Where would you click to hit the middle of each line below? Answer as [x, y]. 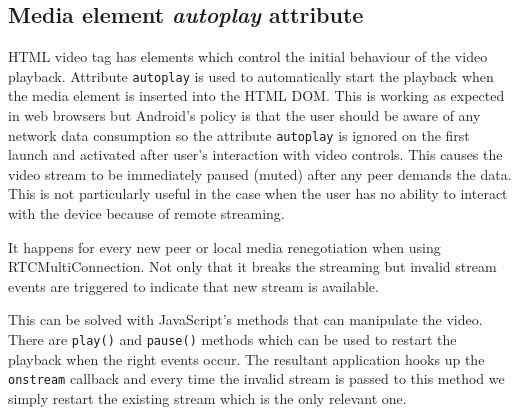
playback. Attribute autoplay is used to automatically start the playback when [251, 75]
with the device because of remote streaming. [146, 213]
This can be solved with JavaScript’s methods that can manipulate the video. [245, 319]
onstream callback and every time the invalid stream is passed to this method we [256, 378]
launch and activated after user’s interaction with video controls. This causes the [255, 154]
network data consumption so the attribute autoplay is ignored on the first [239, 134]
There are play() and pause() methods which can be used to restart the [232, 339]
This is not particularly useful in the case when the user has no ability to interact [258, 193]
